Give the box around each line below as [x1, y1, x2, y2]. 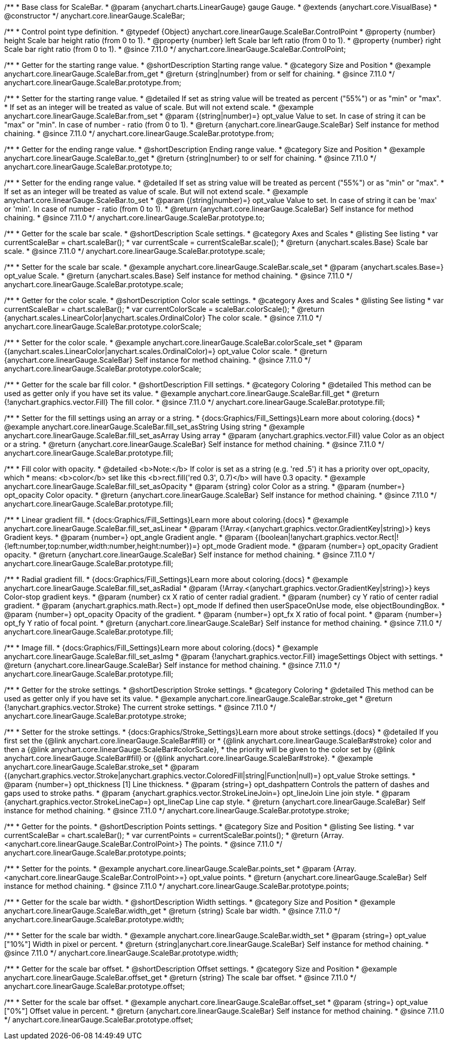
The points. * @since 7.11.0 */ [184, 840, 283, 848]
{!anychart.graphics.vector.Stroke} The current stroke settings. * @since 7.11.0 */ [4, 703, 276, 712]
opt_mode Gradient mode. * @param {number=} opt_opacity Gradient [202, 542, 438, 550]
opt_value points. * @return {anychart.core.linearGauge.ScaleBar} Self [189, 873, 427, 882]
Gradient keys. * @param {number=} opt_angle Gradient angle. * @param [4, 533, 253, 542]
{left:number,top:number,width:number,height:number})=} [4, 542, 200, 550]
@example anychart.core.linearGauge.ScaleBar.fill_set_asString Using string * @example [4, 422, 305, 431]
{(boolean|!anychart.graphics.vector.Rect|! [255, 533, 399, 542]
